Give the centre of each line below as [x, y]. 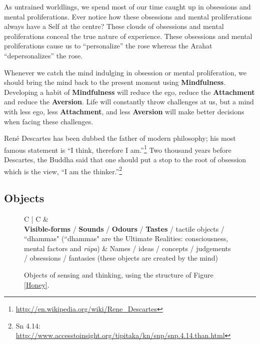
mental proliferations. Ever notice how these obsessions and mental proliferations [128, 16]
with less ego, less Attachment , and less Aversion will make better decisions [124, 111]
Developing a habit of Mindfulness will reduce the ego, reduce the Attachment [129, 92]
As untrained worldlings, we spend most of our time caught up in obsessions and [127, 6]
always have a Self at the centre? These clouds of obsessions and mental [114, 26]
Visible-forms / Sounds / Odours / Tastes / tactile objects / [124, 228]
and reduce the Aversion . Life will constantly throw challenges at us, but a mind [129, 102]
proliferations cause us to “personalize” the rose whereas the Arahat [108, 46]
